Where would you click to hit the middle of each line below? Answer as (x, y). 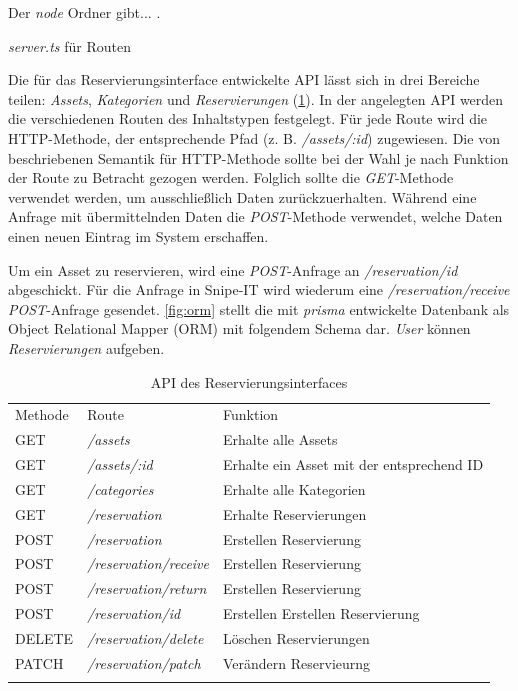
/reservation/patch (144, 662)
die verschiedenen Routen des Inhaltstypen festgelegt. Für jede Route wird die (248, 118)
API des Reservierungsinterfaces (249, 381)
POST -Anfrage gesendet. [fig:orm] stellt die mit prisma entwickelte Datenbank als (259, 308)
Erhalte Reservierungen (295, 513)
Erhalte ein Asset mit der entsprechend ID (353, 464)
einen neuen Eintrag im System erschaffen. (138, 235)
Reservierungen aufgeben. (86, 347)
